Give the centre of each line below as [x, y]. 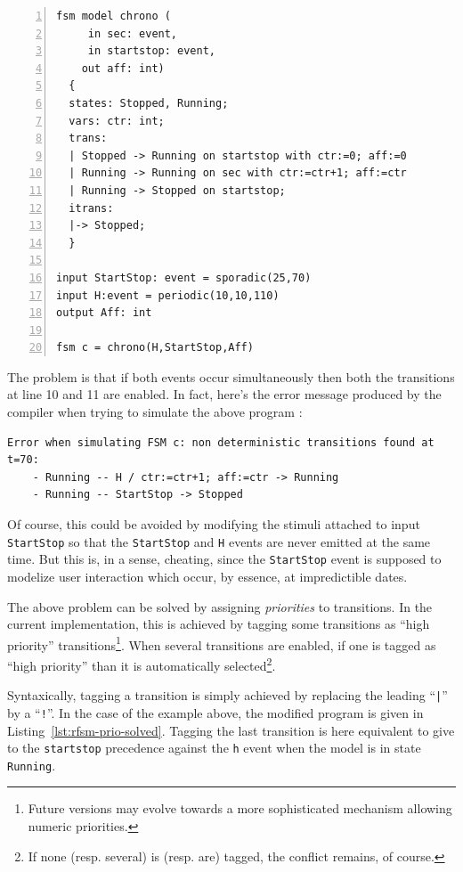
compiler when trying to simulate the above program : [155, 412]
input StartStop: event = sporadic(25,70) [184, 277]
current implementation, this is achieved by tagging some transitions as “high [219, 624]
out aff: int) [123, 68]
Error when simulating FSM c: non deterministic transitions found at [221, 442]
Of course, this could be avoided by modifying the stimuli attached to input [214, 524]
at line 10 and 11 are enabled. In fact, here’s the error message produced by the [224, 394]
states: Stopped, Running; [149, 103]
